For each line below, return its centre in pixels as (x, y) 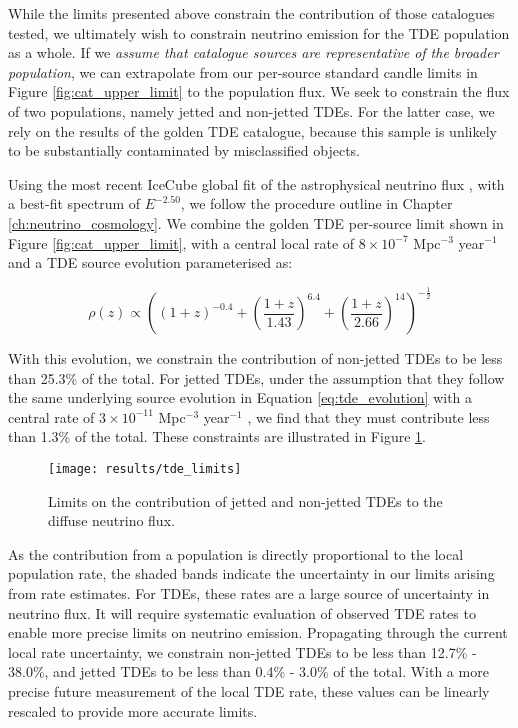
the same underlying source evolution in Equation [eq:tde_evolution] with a (240, 397)
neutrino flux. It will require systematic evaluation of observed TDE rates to (242, 612)
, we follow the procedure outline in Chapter (316, 203)
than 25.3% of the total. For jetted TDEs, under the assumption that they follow (256, 377)
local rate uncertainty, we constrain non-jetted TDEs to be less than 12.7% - (242, 651)
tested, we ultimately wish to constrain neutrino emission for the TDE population (259, 32)
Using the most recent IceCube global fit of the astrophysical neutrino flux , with (256, 183)
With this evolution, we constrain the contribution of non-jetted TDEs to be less (255, 358)
